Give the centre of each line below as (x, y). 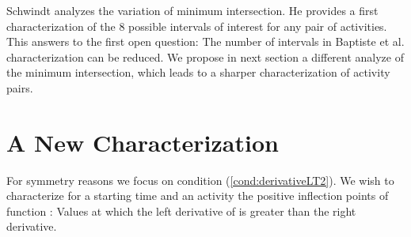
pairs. (20, 87)
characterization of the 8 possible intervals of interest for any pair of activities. (197, 26)
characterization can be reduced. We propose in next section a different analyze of (205, 56)
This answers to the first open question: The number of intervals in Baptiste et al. (205, 41)
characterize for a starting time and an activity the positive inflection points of (198, 196)
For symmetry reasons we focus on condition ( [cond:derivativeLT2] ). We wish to (200, 180)
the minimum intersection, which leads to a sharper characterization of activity (198, 72)
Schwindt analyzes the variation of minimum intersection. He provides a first (192, 10)
